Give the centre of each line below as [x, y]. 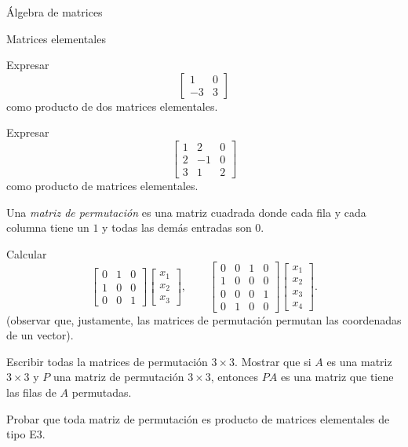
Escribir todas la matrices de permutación [107, 361]
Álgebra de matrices [55, 12]
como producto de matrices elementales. [102, 186]
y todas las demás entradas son [177, 227]
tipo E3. [26, 434]
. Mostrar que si [273, 361]
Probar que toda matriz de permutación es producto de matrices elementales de [198, 418]
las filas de [31, 392]
